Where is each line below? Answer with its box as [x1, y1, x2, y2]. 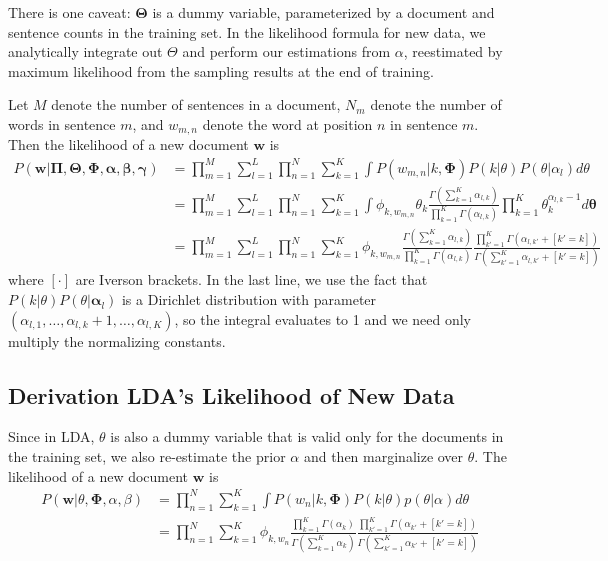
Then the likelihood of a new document [8, 134, 249, 155]
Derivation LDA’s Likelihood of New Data [8, 379, 455, 410]
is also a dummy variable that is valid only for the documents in [110, 426, 504, 447]
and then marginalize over [303, 446, 464, 467]
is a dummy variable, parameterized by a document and [152, 2, 495, 22]
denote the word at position [202, 113, 373, 134]
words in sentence [8, 113, 116, 134]
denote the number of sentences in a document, [51, 94, 341, 115]
